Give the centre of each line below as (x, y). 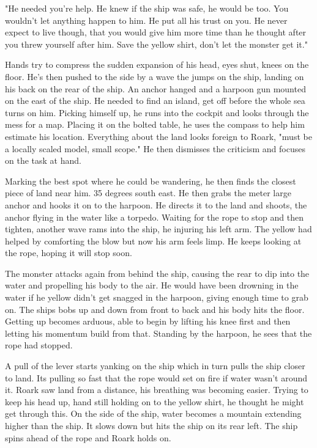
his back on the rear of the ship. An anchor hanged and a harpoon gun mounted (155, 88)
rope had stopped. (39, 345)
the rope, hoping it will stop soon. (69, 253)
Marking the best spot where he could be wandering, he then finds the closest (151, 181)
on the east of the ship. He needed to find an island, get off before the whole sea (155, 101)
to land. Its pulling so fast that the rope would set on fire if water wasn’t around (156, 377)
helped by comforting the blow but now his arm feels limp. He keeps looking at (153, 241)
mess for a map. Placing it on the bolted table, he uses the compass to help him (155, 124)
